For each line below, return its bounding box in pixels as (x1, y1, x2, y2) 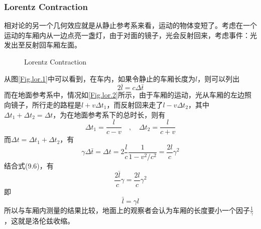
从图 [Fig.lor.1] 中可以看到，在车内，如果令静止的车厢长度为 (4, 73, 195, 83)
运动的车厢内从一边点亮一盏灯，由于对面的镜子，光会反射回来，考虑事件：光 (4, 29, 257, 40)
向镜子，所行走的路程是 (4, 99, 81, 109)
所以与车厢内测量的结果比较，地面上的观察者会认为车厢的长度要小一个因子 (4, 204, 250, 215)
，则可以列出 (197, 73, 240, 83)
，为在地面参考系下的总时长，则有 (53, 109, 166, 119)
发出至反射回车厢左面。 (4, 39, 81, 50)
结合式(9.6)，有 (4, 160, 54, 170)
